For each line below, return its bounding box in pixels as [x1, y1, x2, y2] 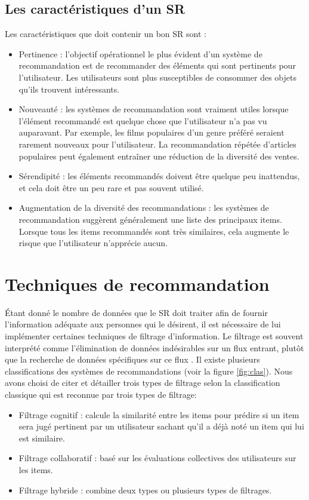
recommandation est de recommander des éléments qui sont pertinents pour [18, 59, 296, 72]
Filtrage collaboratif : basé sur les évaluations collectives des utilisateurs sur [18, 452, 296, 464]
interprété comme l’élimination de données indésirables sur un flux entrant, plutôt [5, 341, 304, 354]
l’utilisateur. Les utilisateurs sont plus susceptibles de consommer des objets [18, 70, 296, 83]
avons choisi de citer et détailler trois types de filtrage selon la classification [5, 376, 280, 389]
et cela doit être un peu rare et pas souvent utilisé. [18, 181, 204, 194]
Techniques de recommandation [5, 271, 270, 296]
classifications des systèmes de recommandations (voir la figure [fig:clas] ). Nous [5, 364, 293, 377]
